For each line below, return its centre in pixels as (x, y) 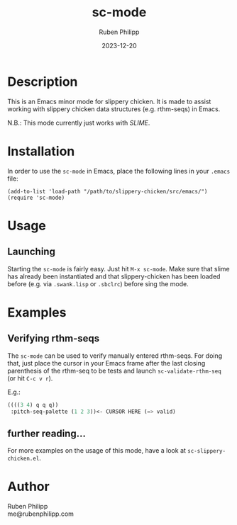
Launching (31, 252)
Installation (41, 151)
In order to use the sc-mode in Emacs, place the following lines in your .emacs (119, 171)
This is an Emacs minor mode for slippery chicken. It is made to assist (109, 101)
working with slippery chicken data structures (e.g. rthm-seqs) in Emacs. (114, 109)
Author (28, 487)
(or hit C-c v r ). (30, 378)
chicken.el (23, 459)
